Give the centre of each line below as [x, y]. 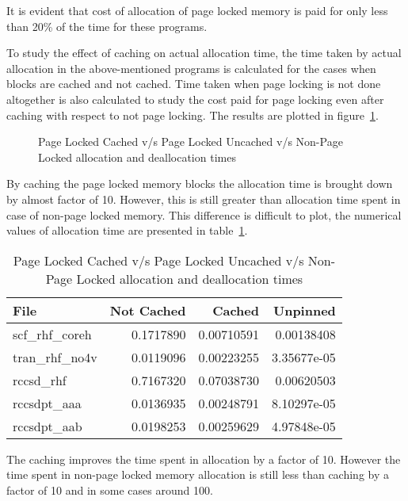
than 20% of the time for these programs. [107, 26]
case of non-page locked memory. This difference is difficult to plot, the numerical [204, 214]
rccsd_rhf [40, 380]
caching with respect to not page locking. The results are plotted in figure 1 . [193, 115]
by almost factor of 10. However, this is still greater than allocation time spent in [204, 199]
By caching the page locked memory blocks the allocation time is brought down [200, 184]
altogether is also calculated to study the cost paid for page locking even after [195, 99]
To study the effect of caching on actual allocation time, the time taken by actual [204, 53]
